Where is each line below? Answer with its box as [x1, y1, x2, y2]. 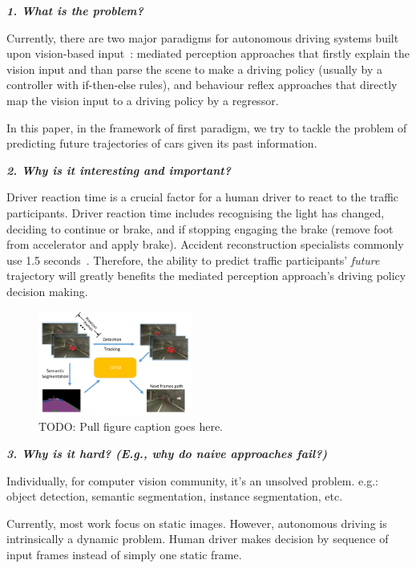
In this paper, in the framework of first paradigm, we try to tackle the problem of [6, 119, 407, 136]
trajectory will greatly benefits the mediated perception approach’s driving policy [6, 267, 406, 284]
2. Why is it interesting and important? [6, 161, 231, 178]
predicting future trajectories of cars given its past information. [6, 135, 317, 152]
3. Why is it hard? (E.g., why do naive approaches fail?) [6, 444, 328, 461]
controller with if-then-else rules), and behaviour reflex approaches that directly [6, 76, 398, 93]
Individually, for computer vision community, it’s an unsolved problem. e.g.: [6, 472, 378, 489]
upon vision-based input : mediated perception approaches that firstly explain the [6, 45, 410, 62]
